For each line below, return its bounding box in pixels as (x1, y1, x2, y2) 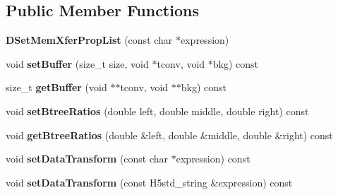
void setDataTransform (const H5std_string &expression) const (6, 175, 293, 189)
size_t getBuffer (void (6, 80, 107, 95)
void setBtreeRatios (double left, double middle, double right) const (6, 103, 309, 118)
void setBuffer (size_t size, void (6, 56, 149, 71)
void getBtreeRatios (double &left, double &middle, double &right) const (6, 127, 333, 142)
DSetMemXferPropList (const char (6, 32, 173, 47)
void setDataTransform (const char (6, 151, 169, 166)
